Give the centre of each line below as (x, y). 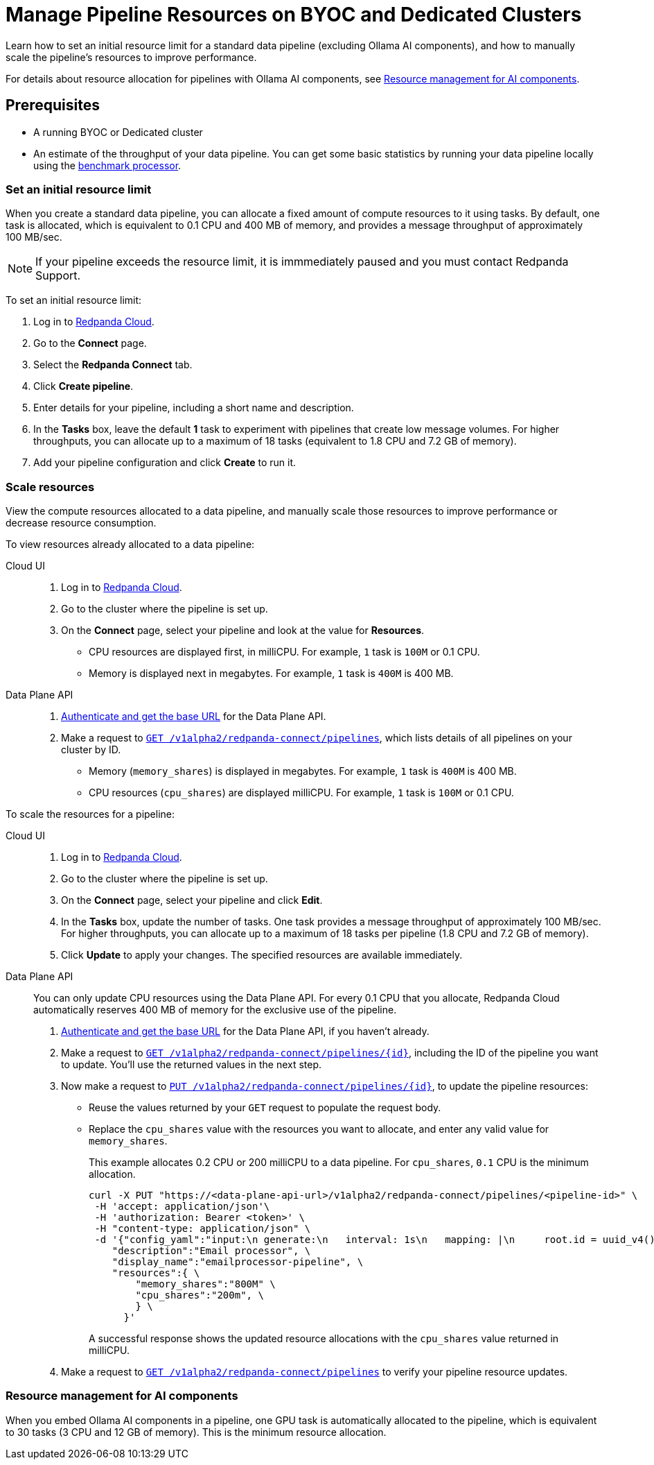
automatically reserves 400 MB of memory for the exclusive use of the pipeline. (215, 1010)
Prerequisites (53, 105)
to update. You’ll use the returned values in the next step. (192, 1065)
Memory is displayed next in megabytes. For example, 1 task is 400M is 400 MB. (271, 674)
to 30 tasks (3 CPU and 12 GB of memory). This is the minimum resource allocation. (196, 1432)
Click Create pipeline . (83, 386)
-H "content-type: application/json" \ (203, 1229)
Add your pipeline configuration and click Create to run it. (165, 463)
